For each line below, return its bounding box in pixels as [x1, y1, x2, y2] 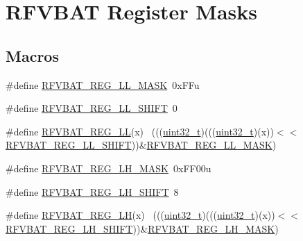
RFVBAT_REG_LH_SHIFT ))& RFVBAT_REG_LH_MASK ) [6, 221, 279, 235]
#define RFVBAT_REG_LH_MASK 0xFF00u [6, 160, 211, 175]
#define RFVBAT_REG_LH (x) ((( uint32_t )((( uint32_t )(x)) [6, 208, 275, 222]
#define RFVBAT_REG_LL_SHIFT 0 [6, 101, 178, 115]
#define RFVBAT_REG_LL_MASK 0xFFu [6, 77, 200, 92]
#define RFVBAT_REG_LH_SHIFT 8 [6, 184, 179, 199]
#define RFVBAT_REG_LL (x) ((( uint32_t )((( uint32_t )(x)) [6, 124, 274, 138]
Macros [6, 44, 59, 66]
